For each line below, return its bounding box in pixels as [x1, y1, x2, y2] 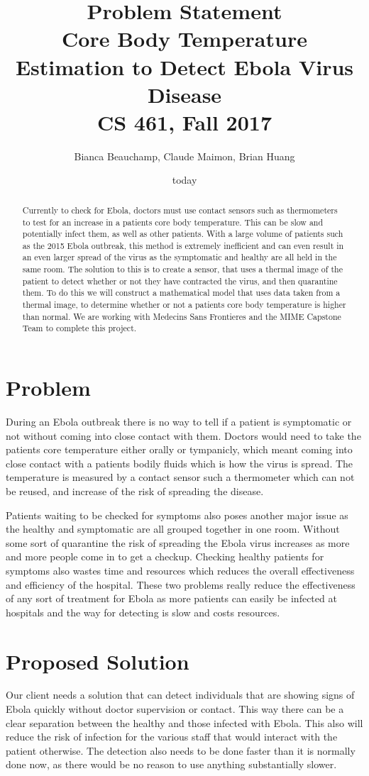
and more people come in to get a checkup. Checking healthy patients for [6, 549, 324, 564]
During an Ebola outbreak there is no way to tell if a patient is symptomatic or [6, 414, 352, 429]
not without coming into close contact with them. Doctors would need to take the [6, 428, 361, 443]
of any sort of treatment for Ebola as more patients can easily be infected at [6, 591, 337, 606]
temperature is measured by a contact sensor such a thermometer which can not [6, 470, 355, 484]
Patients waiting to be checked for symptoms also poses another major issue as [6, 507, 348, 522]
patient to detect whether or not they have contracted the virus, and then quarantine [22, 275, 338, 287]
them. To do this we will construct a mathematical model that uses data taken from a [22, 287, 341, 299]
